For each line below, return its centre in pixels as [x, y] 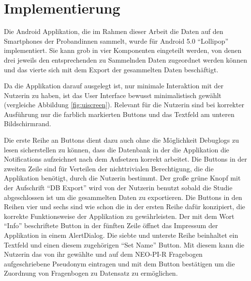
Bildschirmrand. [28, 124]
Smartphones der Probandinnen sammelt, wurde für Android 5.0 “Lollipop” [116, 41]
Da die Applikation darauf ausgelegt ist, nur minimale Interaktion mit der [114, 86]
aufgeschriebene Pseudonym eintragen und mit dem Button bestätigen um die [119, 263]
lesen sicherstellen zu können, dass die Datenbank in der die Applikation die [117, 149]
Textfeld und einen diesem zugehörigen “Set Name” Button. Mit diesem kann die [124, 244]
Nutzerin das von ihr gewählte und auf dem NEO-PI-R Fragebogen [103, 254]
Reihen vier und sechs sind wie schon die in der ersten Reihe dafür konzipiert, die [125, 207]
